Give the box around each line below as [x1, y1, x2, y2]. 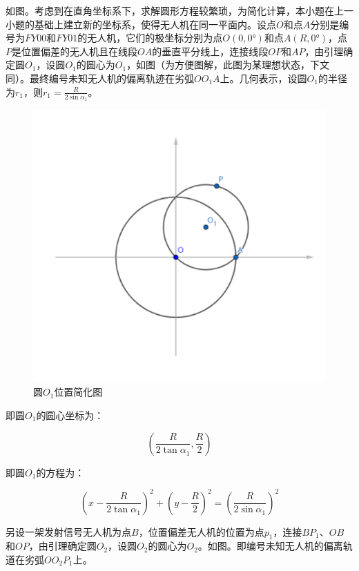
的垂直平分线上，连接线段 [152, 43, 269, 58]
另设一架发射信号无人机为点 [6, 524, 131, 539]
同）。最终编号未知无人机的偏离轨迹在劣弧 [6, 70, 194, 85]
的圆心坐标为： [36, 407, 104, 422]
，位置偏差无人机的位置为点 [138, 524, 264, 539]
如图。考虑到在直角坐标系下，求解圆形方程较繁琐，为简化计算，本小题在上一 [6, 3, 353, 17]
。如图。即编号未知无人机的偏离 [197, 539, 343, 553]
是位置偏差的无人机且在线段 [12, 43, 137, 58]
